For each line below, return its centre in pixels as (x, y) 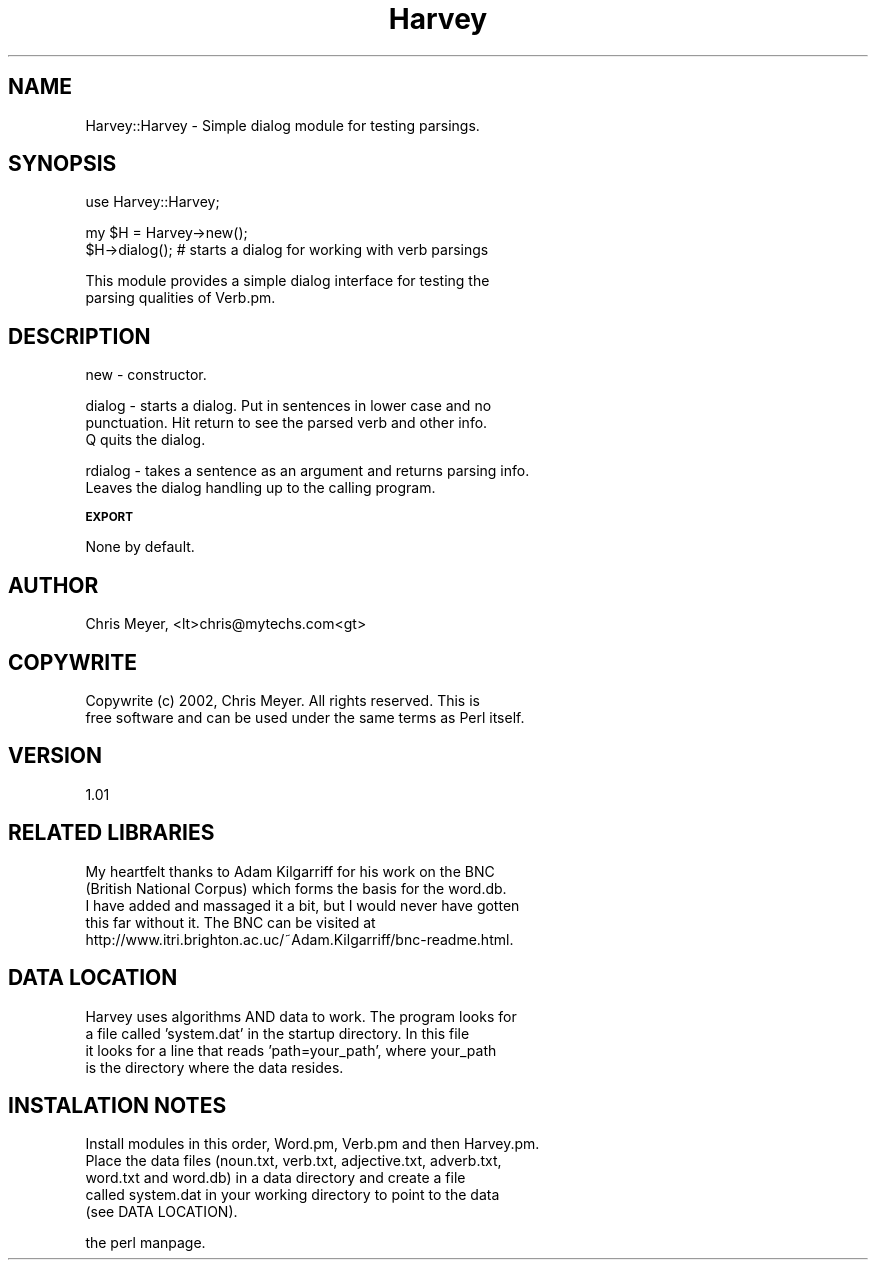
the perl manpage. (145, 1243)
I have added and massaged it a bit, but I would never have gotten (302, 905)
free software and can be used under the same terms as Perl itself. (305, 717)
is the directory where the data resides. (214, 1067)
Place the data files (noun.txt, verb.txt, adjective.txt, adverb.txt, (293, 1161)
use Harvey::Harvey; (152, 202)
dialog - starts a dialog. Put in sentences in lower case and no (288, 406)
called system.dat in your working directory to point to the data (292, 1195)
